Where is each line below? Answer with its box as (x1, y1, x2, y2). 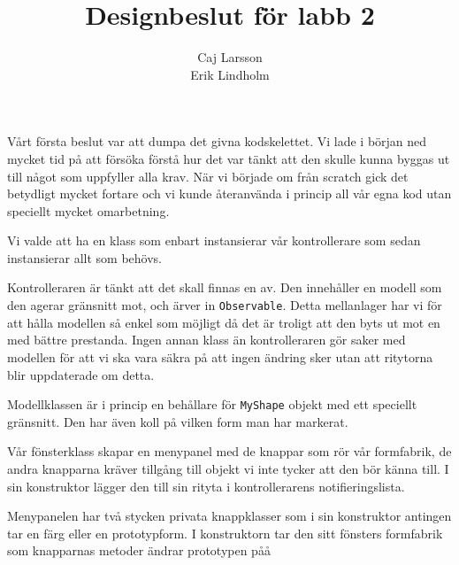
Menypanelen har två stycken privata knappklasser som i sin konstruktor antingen (7, 507, 452, 525)
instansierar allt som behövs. (7, 248, 162, 267)
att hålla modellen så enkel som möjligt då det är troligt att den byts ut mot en (7, 313, 440, 331)
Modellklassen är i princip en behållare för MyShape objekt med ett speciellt (7, 395, 417, 414)
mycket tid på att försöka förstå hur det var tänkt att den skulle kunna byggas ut (7, 149, 450, 167)
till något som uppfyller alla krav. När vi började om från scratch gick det (7, 166, 409, 185)
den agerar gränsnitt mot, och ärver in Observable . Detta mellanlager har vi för (7, 296, 442, 314)
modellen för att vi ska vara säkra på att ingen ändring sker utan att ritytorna (7, 347, 433, 366)
